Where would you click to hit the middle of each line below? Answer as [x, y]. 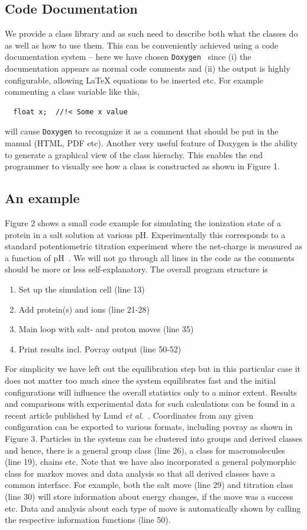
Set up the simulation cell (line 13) [82, 289]
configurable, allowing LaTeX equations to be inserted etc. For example [134, 80]
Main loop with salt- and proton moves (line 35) [106, 329]
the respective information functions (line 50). [88, 520]
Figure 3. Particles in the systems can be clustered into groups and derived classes [154, 438]
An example [42, 198]
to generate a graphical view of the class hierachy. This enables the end [134, 154]
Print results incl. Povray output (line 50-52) [100, 348]
